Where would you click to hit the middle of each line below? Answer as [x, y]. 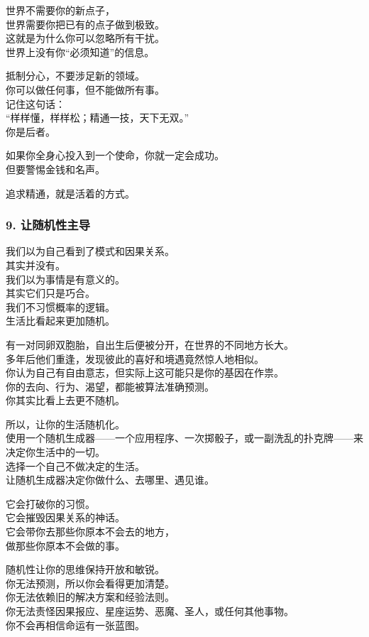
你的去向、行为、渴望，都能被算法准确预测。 [110, 386]
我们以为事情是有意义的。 [65, 279]
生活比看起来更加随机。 [60, 321]
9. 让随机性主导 [48, 225]
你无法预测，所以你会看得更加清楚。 [90, 583]
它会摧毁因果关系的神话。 [65, 517]
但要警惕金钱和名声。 [55, 169]
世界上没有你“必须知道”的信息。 [80, 51]
